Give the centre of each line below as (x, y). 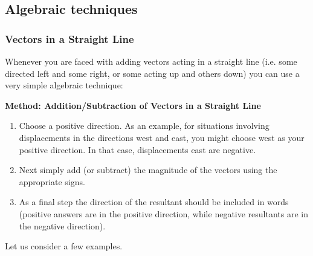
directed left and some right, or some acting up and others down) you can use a (152, 73)
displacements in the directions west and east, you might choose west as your (162, 137)
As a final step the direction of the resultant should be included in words (154, 202)
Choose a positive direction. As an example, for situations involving (144, 126)
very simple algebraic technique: (64, 85)
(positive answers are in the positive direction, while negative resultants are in (163, 213)
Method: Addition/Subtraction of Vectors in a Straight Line (133, 105)
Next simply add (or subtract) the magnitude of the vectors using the (148, 170)
